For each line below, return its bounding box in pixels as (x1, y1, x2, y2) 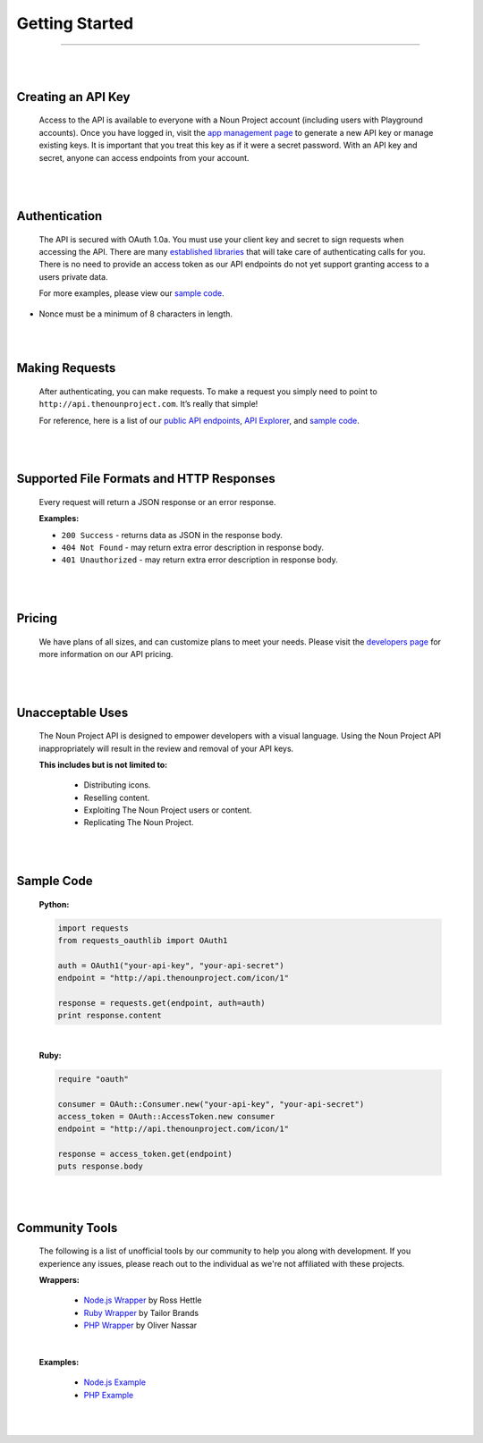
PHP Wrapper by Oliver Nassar (83, 1320, 198, 1331)
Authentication (16, 208, 103, 224)
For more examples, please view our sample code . (38, 288, 225, 299)
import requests (57, 923, 130, 933)
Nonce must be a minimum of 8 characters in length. (38, 308, 233, 319)
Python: (38, 899, 70, 909)
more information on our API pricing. (38, 648, 174, 659)
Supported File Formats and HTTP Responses (16, 471, 276, 486)
